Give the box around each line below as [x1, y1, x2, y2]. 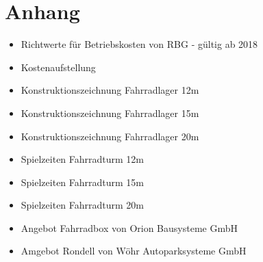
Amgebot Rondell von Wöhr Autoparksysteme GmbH [21, 244, 247, 258]
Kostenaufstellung [21, 60, 96, 74]
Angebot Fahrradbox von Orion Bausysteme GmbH [21, 220, 238, 235]
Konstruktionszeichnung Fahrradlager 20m [21, 129, 199, 143]
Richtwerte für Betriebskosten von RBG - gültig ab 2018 [21, 37, 258, 51]
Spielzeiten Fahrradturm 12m [21, 152, 145, 166]
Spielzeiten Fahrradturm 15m [21, 174, 145, 189]
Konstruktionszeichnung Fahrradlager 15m [21, 105, 199, 120]
